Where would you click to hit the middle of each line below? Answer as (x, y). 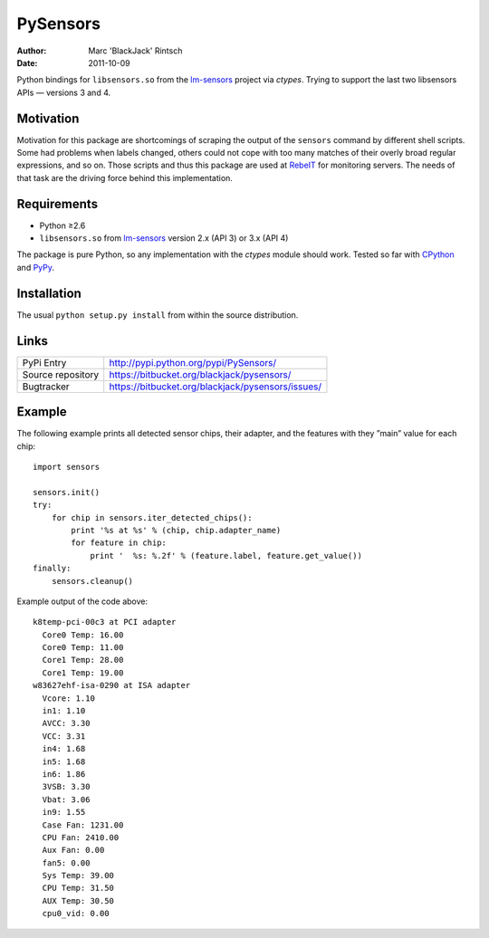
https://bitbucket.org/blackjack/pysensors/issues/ (215, 387)
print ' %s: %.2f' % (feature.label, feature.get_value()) (226, 555)
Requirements (58, 204)
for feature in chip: (119, 543)
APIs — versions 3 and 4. (64, 92)
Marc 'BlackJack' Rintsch (135, 51)
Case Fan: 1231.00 (83, 825)
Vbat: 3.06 (66, 799)
